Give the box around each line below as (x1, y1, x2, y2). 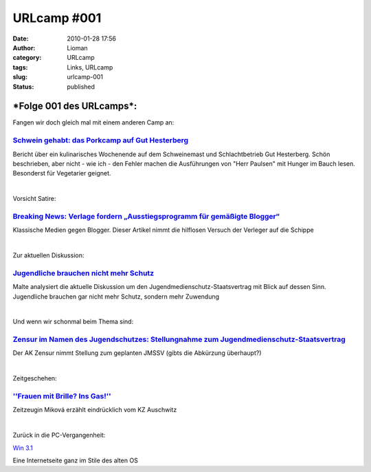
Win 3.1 (12, 444, 34, 452)
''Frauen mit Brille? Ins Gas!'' (12, 391, 111, 401)
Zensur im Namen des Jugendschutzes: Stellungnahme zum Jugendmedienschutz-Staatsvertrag (12, 334, 346, 344)
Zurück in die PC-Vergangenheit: (12, 431, 106, 440)
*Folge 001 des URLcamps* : (12, 100, 137, 112)
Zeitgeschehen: (12, 374, 58, 383)
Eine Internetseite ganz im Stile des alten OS (12, 456, 139, 464)
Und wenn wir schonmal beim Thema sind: (12, 317, 134, 326)
